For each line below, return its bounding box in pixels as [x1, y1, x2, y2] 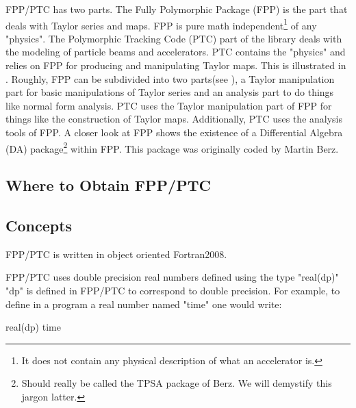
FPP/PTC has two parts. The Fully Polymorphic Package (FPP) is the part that [5, 2, 348, 16]
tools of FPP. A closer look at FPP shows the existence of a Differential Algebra [5, 125, 343, 139]
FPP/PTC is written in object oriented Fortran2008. [5, 246, 227, 261]
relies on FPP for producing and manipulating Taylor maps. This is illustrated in [5, 58, 346, 73]
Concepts [5, 215, 73, 236]
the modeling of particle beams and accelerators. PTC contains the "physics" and [5, 44, 346, 59]
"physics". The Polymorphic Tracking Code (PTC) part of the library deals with [5, 31, 342, 45]
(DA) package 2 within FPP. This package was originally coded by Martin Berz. [5, 139, 339, 155]
